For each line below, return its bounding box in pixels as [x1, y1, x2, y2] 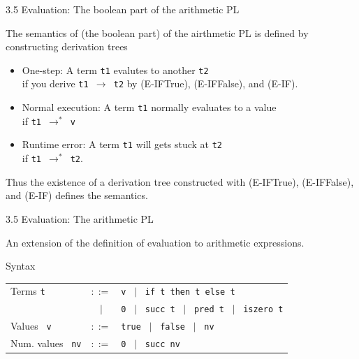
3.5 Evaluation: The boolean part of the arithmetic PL [6, 2, 240, 16]
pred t [193, 305, 224, 315]
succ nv [145, 339, 180, 350]
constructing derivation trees [6, 39, 128, 54]
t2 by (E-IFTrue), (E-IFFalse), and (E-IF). [113, 76, 298, 91]
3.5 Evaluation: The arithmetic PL [6, 211, 154, 226]
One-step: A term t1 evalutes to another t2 [22, 62, 209, 77]
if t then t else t [145, 287, 235, 298]
